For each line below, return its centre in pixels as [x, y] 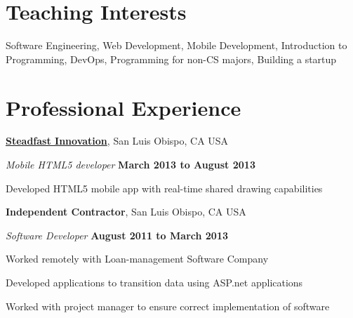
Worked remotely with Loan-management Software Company [137, 259]
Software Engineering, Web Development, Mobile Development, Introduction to [176, 45]
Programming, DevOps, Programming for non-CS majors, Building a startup [171, 59]
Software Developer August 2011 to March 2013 [117, 235]
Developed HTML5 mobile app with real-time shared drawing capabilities [164, 188]
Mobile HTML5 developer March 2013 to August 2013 [131, 165]
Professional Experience [124, 107]
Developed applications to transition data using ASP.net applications [154, 282]
